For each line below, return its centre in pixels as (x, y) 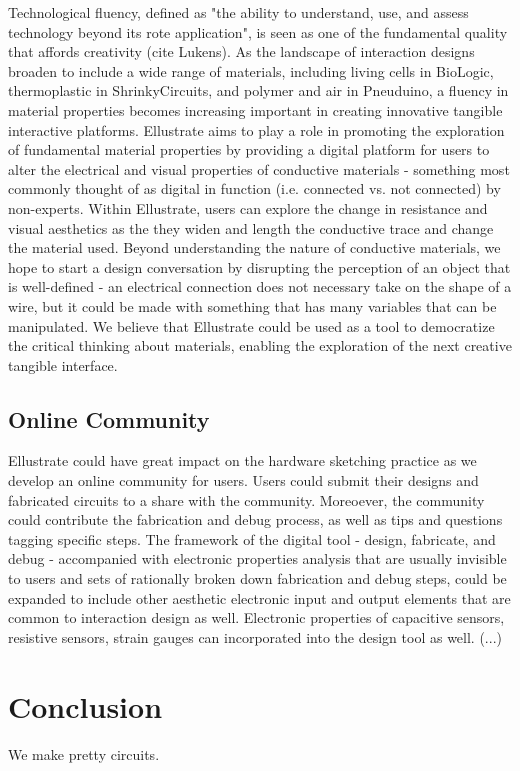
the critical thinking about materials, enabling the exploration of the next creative (260, 345)
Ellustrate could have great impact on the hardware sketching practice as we (242, 460)
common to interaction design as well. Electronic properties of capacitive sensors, (256, 617)
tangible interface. (63, 364)
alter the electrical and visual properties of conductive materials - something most (259, 168)
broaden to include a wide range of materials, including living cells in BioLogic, (251, 70)
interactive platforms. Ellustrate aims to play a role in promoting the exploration (256, 129)
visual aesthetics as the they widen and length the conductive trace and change (251, 227)
